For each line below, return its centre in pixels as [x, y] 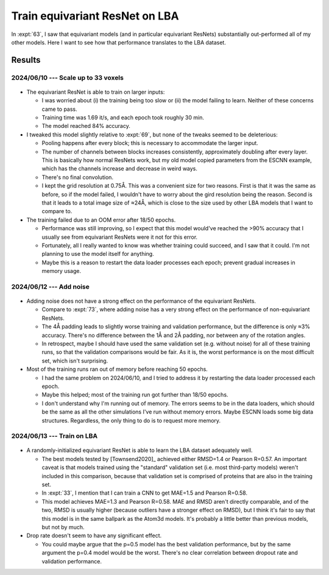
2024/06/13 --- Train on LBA [54, 436]
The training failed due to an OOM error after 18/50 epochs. [101, 220]
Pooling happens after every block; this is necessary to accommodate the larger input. [150, 143]
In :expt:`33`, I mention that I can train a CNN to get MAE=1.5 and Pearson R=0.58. [145, 493]
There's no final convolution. [78, 177]
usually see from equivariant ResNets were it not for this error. [120, 237]
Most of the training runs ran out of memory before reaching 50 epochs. [117, 369]
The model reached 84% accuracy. [86, 126]
